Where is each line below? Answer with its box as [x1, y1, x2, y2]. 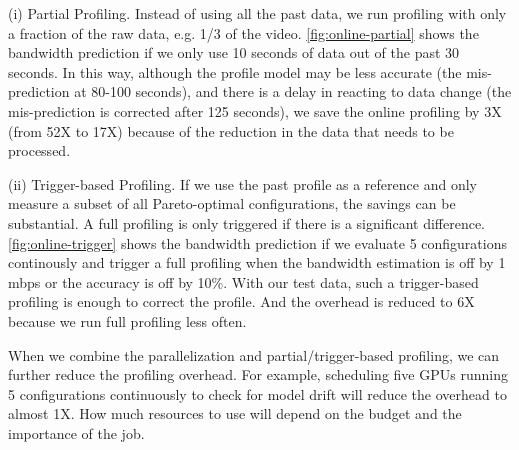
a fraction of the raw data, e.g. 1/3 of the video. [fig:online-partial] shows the [8, 22, 479, 43]
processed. [8, 140, 71, 161]
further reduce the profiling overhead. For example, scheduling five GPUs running [8, 364, 508, 385]
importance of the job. [8, 422, 145, 443]
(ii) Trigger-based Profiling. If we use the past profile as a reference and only [8, 173, 477, 194]
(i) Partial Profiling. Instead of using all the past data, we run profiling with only [8, 3, 507, 23]
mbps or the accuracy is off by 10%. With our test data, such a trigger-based [8, 271, 479, 292]
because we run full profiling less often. [8, 310, 247, 331]
